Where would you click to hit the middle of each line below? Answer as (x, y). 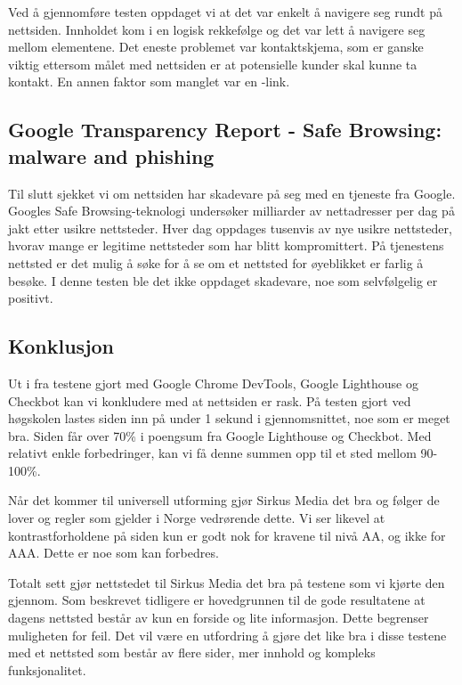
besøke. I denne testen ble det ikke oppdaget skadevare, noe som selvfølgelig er (223, 280)
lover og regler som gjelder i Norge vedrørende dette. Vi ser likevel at (197, 518)
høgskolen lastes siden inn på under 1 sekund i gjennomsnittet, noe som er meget (229, 418)
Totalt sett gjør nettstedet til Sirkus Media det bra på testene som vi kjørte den (227, 582)
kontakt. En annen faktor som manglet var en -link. (149, 82)
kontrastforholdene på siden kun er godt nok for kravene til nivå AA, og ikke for (227, 535)
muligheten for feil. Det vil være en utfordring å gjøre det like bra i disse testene (227, 635)
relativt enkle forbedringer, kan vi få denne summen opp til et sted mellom (212, 453)
